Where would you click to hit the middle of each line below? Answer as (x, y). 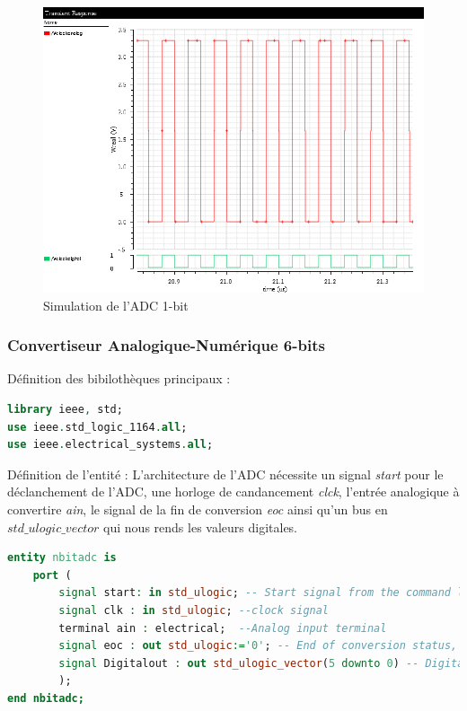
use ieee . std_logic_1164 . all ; (97, 427)
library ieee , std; (65, 409)
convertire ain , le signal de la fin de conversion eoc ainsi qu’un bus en (198, 509)
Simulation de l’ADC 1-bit (116, 305)
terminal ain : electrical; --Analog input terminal (223, 628)
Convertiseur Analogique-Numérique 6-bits (166, 345)
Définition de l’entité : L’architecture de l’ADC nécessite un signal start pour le (225, 474)
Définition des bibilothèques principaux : (119, 378)
